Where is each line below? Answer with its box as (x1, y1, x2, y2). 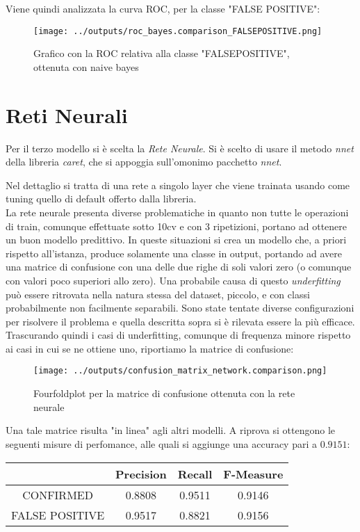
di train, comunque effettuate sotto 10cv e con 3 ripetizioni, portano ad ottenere (6, 218, 347, 233)
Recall (177, 465, 213, 482)
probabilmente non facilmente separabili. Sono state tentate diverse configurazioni (6, 300, 354, 315)
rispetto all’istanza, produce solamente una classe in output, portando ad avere (6, 245, 342, 260)
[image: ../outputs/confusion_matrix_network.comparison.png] (33, 366, 327, 376)
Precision (115, 465, 167, 482)
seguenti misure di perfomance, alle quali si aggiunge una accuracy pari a (6, 436, 317, 451)
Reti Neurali (6, 100, 128, 129)
